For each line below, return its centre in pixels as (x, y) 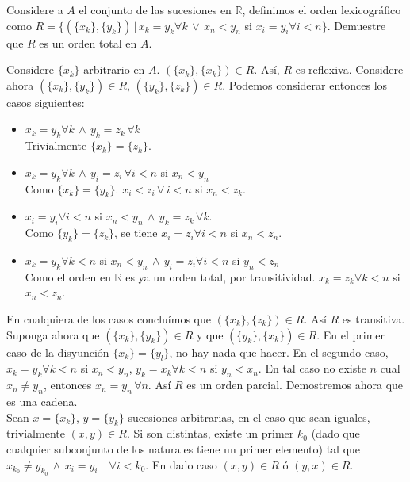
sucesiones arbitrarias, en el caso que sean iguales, (249, 417)
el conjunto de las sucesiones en (155, 10)
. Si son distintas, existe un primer (210, 433)
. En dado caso (181, 464)
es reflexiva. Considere (349, 69)
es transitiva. (374, 318)
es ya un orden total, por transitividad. (220, 276)
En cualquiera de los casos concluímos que (109, 318)
